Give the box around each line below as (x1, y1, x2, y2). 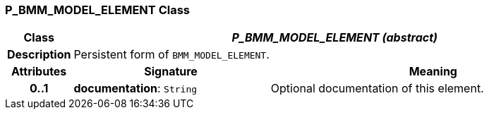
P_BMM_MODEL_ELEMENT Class (5, 3, 190, 17)
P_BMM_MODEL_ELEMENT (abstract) (231, 30, 437, 45)
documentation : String (73, 81, 198, 96)
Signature (144, 64, 198, 79)
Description (7, 47, 71, 62)
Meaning (409, 64, 457, 79)
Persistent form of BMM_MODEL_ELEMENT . (73, 47, 270, 62)
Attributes (11, 64, 67, 79)
